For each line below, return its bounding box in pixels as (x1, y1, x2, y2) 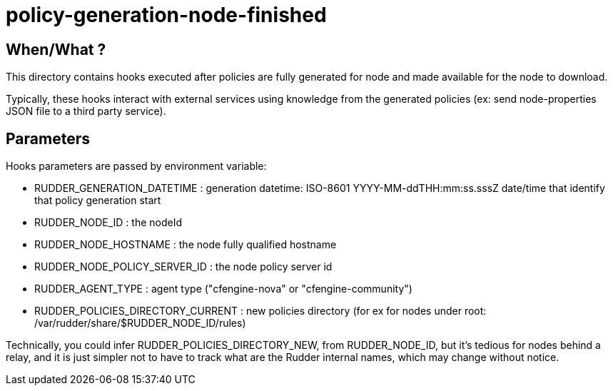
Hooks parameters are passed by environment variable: (6, 160, 267, 173)
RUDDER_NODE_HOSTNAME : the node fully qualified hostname (34, 238, 337, 251)
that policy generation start (34, 194, 161, 207)
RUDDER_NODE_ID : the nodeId (34, 216, 183, 229)
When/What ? (6, 40, 106, 59)
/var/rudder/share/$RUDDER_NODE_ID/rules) (34, 317, 246, 330)
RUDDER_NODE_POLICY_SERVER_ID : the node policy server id (34, 260, 333, 273)
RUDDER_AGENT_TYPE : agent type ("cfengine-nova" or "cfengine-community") (34, 283, 412, 295)
